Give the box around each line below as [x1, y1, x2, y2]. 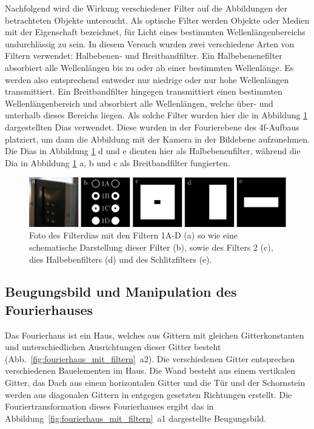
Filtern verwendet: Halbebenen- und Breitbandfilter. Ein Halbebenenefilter [5, 49, 282, 62]
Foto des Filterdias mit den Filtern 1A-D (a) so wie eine [29, 229, 238, 242]
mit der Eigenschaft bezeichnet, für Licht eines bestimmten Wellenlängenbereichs [5, 25, 306, 38]
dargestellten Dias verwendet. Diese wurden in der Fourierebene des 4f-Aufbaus [5, 120, 299, 133]
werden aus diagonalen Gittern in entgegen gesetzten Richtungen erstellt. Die [5, 388, 292, 400]
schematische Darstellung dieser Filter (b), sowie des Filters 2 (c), [29, 240, 273, 253]
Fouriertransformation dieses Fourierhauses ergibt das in [5, 400, 214, 413]
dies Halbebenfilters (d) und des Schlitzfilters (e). [29, 252, 212, 265]
